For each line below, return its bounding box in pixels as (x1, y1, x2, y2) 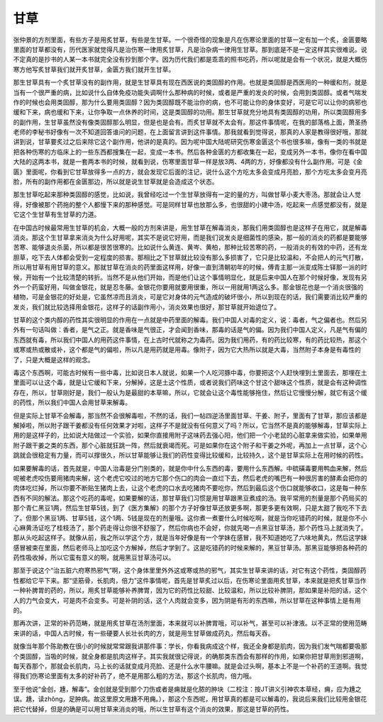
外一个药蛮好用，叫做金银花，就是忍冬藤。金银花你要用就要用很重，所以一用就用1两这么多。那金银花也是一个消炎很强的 (13, 282, 364, 291)
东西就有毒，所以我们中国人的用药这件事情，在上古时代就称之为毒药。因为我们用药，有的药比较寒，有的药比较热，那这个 (13, 335, 367, 344)
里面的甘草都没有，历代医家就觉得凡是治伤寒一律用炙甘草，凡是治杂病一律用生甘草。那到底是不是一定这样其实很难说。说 (13, 45, 367, 53)
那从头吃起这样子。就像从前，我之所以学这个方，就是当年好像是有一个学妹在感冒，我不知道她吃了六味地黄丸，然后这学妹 (13, 533, 367, 542)
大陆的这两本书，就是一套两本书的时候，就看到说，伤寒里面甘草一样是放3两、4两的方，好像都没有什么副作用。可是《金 (13, 157, 363, 166)
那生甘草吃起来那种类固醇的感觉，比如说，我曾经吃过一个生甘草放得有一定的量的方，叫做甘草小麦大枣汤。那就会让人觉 (13, 190, 361, 199)
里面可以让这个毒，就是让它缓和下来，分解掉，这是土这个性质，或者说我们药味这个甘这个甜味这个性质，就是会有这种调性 (13, 378, 367, 387)
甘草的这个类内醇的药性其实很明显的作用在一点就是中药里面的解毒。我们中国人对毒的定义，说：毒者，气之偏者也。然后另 (13, 316, 367, 324)
